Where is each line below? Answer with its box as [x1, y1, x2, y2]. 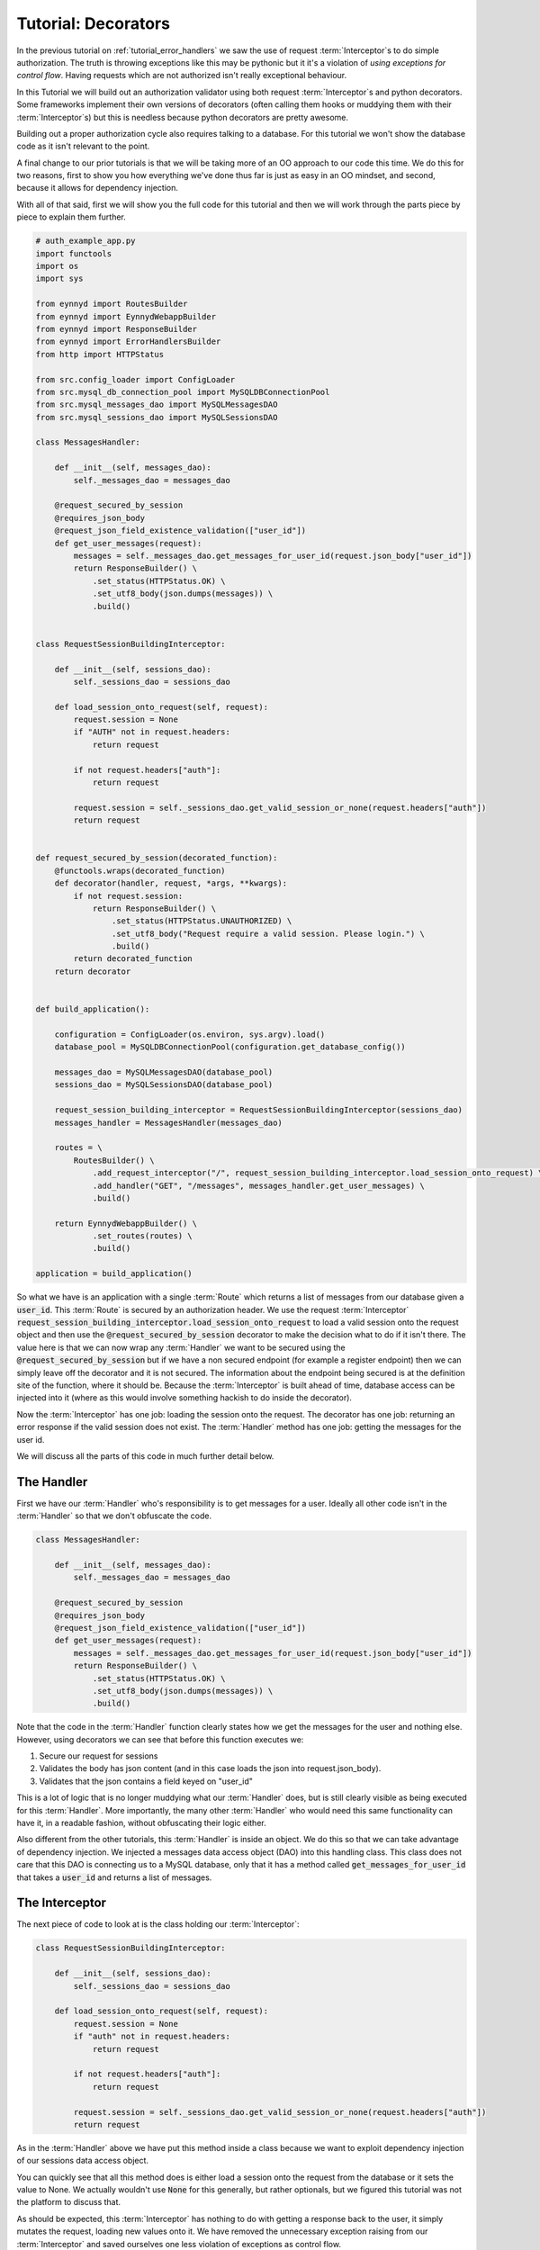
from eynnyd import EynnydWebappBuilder [35, 311, 216, 321]
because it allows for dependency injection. [16, 183, 179, 193]
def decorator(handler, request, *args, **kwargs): [54, 878, 288, 888]
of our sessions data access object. [16, 2155, 148, 2166]
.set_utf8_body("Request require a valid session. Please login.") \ [111, 928, 425, 939]
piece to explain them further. [16, 211, 126, 222]
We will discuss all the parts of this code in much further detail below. [16, 1450, 274, 1462]
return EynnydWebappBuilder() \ [54, 1218, 198, 1228]
